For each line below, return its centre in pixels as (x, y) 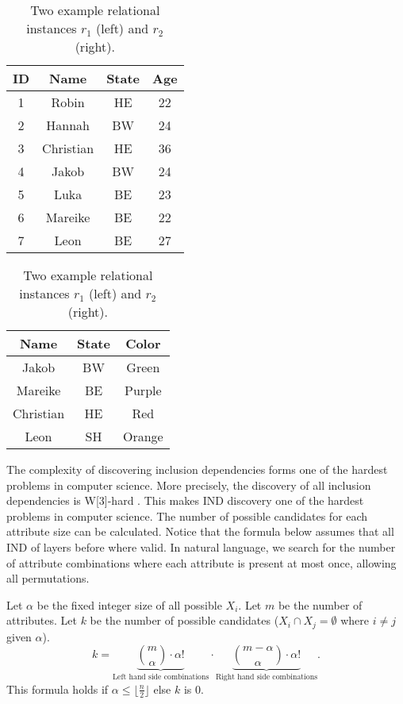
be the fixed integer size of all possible (129, 604)
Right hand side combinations (267, 677)
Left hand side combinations (161, 677)
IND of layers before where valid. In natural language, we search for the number (201, 546)
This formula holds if (58, 689)
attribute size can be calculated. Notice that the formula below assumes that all (200, 531)
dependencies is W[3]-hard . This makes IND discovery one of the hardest (185, 500)
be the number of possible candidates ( (184, 620)
